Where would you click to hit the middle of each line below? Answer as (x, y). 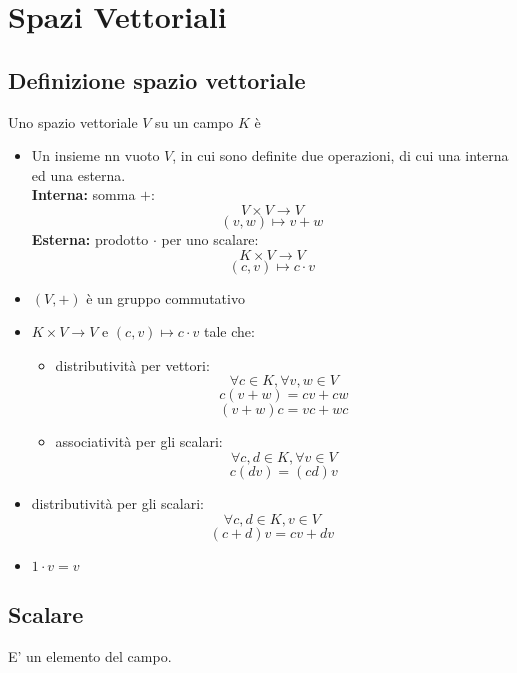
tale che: (229, 331)
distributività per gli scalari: (117, 502)
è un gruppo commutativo (165, 297)
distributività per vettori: (132, 364)
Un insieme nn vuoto (95, 155)
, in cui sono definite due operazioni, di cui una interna (340, 155)
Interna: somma (83, 194)
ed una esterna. (78, 174)
